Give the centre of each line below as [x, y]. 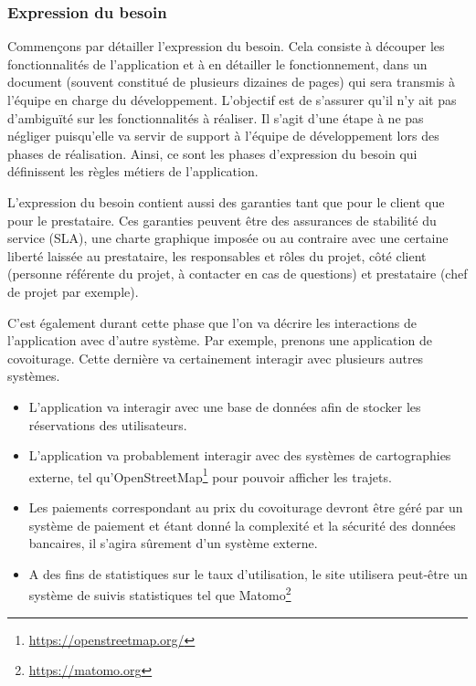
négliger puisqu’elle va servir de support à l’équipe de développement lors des [223, 136]
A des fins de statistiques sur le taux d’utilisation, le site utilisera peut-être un [248, 573]
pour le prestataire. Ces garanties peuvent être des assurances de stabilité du [222, 220]
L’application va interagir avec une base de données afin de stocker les [225, 406]
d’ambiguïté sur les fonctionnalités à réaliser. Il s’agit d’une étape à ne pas [216, 117]
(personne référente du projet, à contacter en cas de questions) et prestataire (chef [238, 274]
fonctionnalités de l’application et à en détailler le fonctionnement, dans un [217, 63]
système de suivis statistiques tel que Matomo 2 [160, 593]
